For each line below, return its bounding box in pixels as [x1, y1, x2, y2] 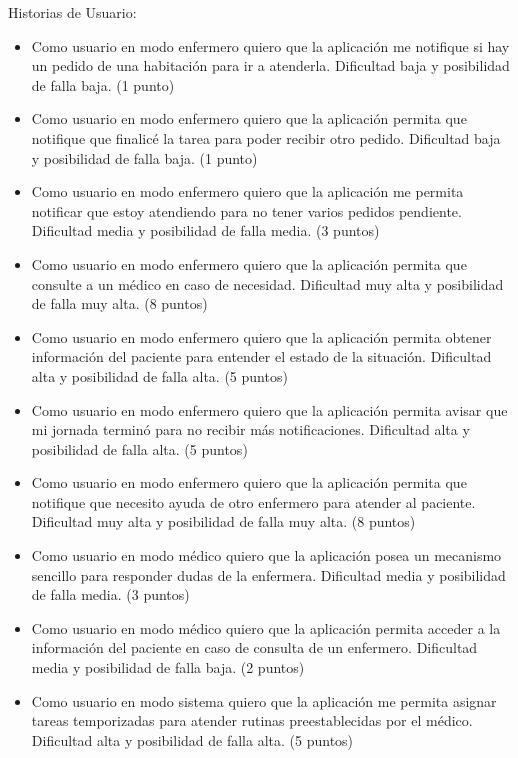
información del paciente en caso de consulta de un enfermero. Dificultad [31, 637, 478, 658]
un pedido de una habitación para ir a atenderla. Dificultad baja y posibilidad [31, 55, 510, 76]
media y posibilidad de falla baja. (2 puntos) [31, 657, 305, 678]
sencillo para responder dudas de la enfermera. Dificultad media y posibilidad [31, 564, 506, 585]
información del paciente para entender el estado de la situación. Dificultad [31, 346, 492, 367]
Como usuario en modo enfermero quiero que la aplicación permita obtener [31, 326, 492, 347]
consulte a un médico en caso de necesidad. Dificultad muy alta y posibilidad [31, 273, 504, 294]
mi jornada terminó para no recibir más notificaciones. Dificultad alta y [31, 419, 470, 440]
